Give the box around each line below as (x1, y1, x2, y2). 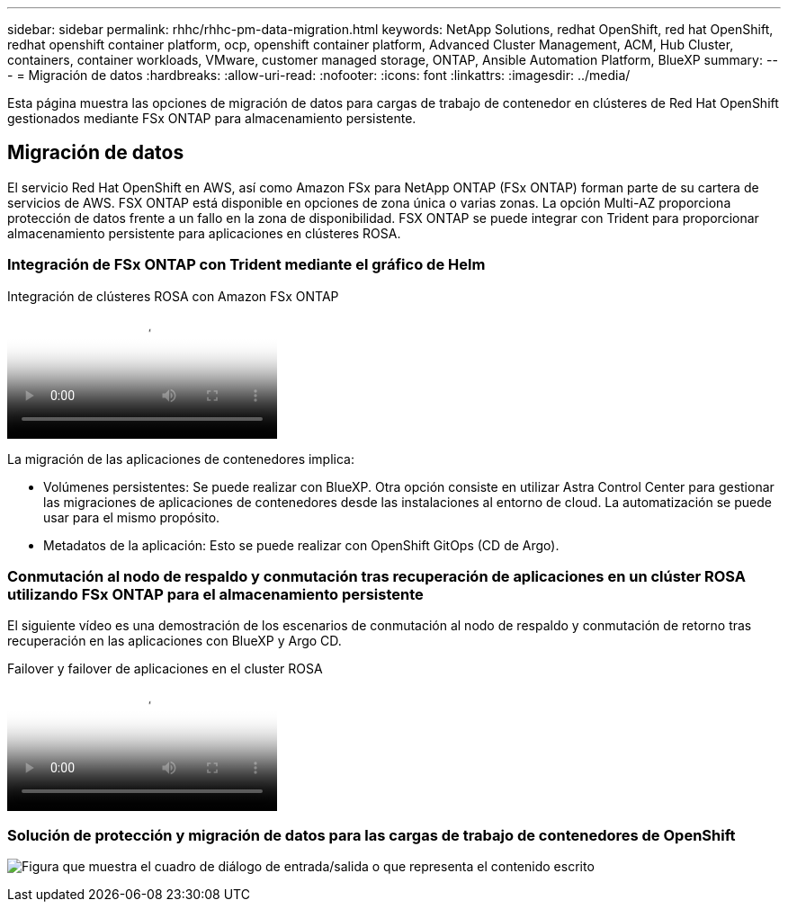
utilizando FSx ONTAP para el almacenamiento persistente (7, 584, 424, 603)
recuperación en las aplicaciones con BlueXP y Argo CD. (7, 633, 342, 649)
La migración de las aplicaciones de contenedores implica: (7, 450, 354, 467)
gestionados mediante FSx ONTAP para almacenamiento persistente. (7, 111, 416, 126)
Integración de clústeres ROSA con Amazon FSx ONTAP (7, 288, 339, 304)
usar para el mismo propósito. (43, 509, 220, 525)
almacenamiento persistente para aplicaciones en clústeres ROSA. (7, 225, 401, 241)
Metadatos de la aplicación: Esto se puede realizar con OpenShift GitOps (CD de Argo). (43, 537, 560, 553)
